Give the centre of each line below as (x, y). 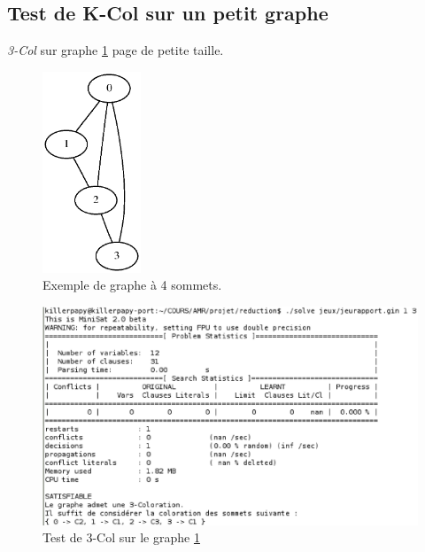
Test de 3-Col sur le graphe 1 (121, 537)
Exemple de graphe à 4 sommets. (132, 285)
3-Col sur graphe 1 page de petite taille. (116, 50)
